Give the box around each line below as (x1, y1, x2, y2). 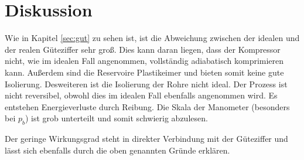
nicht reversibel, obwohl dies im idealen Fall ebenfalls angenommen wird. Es (5, 89, 278, 101)
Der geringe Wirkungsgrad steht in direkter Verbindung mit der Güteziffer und (5, 132, 288, 145)
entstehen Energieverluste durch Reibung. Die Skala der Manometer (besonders (5, 100, 290, 113)
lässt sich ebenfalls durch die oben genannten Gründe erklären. (5, 144, 230, 156)
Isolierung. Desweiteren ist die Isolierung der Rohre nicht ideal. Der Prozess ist (5, 77, 288, 90)
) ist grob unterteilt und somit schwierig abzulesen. (25, 112, 208, 124)
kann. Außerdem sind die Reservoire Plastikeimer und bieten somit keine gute (5, 66, 284, 78)
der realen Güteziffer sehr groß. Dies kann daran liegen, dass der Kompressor (5, 43, 281, 55)
